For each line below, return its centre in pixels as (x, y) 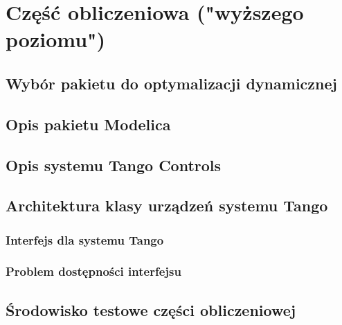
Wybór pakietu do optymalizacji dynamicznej (171, 83)
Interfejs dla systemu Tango (85, 239)
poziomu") (56, 39)
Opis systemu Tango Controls (114, 165)
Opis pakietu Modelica (88, 124)
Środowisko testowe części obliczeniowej (151, 309)
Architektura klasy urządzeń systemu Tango (167, 205)
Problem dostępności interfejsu (93, 271)
